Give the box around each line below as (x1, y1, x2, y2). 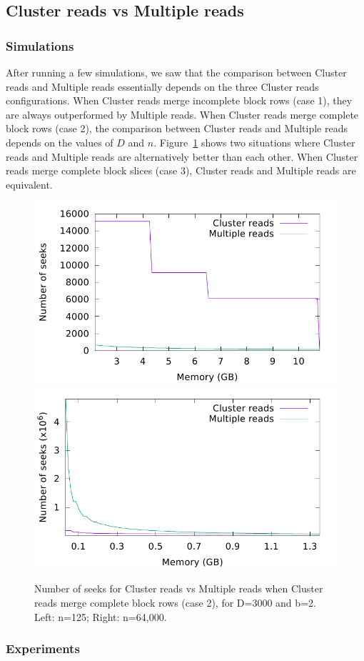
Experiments (6, 640, 80, 657)
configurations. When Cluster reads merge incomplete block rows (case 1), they (6, 93, 353, 108)
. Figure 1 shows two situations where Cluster (153, 134, 355, 149)
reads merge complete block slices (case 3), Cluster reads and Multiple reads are (6, 163, 356, 178)
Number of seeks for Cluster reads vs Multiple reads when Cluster (34, 581, 323, 596)
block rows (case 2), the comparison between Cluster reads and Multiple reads (6, 121, 348, 136)
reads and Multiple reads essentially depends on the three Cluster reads (6, 79, 319, 94)
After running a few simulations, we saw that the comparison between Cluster (6, 65, 347, 79)
